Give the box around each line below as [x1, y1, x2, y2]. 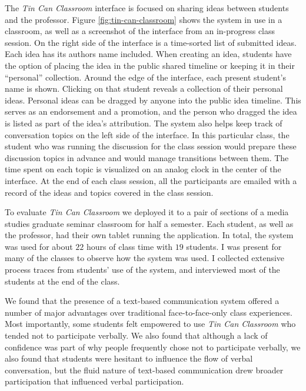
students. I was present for [186, 240, 282, 252]
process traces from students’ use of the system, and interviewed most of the [5, 263, 280, 276]
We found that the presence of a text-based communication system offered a [5, 295, 280, 307]
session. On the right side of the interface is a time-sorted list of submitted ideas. [5, 36, 297, 48]
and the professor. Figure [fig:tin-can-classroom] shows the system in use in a [5, 13, 282, 25]
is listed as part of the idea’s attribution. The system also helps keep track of [5, 116, 282, 129]
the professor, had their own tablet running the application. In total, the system [5, 229, 294, 241]
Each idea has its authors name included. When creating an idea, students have [5, 48, 292, 60]
